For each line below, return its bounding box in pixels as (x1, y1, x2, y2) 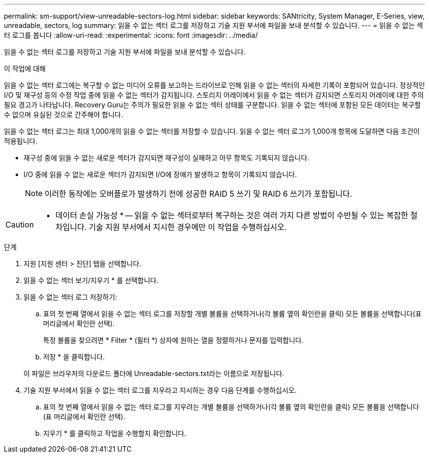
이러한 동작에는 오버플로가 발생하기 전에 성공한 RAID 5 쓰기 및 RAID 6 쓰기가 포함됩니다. (45, 189, 352, 199)
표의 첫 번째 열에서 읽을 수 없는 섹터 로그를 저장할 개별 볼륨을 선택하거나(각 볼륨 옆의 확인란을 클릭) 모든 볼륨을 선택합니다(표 (43, 309, 422, 318)
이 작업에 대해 (4, 64, 46, 73)
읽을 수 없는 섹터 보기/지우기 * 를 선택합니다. (24, 276, 159, 284)
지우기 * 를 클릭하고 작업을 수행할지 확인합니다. (43, 429, 187, 437)
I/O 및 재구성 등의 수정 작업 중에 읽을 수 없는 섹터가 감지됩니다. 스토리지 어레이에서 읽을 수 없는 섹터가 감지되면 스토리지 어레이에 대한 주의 (4, 91, 424, 99)
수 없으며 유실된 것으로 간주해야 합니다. (4, 110, 123, 119)
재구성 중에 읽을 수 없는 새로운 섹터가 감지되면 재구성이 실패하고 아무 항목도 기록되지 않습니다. (24, 153, 310, 162)
